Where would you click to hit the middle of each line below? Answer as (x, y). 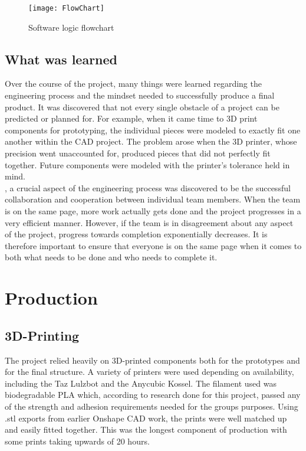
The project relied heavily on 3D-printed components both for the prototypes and (152, 360)
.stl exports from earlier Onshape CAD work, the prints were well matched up (146, 418)
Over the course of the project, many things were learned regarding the (133, 84)
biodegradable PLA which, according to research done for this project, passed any (153, 395)
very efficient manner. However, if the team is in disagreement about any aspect (149, 222)
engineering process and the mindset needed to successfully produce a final (140, 95)
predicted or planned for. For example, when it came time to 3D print (131, 118)
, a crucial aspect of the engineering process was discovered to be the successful (148, 187)
